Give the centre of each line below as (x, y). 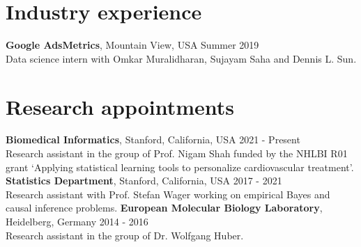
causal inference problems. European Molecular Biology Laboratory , (164, 208)
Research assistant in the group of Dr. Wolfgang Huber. (125, 235)
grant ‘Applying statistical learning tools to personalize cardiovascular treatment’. (180, 167)
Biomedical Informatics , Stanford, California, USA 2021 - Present (153, 140)
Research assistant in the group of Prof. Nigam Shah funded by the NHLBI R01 (177, 153)
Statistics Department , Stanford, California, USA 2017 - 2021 (144, 181)
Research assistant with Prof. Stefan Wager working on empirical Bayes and (168, 194)
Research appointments (120, 106)
